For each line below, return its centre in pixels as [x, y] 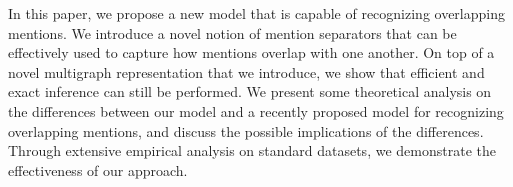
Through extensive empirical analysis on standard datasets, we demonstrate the [252, 150]
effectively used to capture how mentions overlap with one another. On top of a [251, 52]
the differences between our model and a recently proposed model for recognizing [256, 110]
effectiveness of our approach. [98, 169]
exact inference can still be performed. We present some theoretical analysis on [250, 91]
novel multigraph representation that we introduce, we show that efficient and [246, 71]
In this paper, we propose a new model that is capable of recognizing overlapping [256, 13]
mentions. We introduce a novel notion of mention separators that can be [232, 32]
